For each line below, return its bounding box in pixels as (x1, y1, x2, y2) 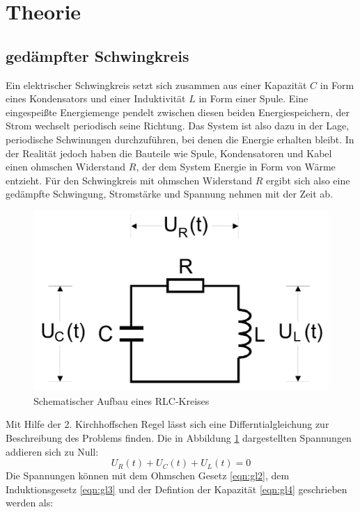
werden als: (6, 495, 54, 510)
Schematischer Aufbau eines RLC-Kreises (33, 393, 210, 408)
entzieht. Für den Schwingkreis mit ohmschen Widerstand (6, 173, 253, 187)
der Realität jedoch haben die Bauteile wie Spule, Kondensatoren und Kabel (6, 145, 332, 160)
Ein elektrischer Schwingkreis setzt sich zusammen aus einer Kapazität (6, 77, 307, 92)
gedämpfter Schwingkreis (6, 45, 189, 66)
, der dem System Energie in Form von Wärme (136, 159, 336, 174)
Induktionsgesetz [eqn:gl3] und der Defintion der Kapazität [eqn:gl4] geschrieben (6, 481, 347, 496)
